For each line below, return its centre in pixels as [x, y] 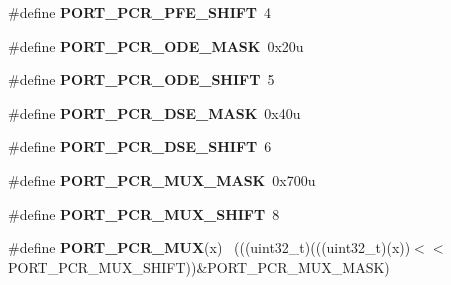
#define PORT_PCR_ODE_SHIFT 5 [141, 79]
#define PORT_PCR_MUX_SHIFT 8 [144, 213]
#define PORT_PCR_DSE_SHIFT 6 [140, 146]
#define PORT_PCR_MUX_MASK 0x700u [162, 179]
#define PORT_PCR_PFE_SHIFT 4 [140, 12]
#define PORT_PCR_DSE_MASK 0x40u [154, 112]
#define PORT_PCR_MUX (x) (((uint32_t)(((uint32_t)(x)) [209, 247]
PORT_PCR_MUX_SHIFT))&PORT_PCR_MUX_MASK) [199, 266]
